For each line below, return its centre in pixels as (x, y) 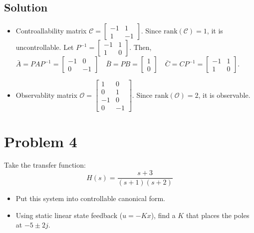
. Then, (140, 47)
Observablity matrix (46, 95)
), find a (163, 215)
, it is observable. (224, 95)
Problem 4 (41, 141)
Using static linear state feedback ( (69, 215)
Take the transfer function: (45, 165)
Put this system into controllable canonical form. (90, 198)
